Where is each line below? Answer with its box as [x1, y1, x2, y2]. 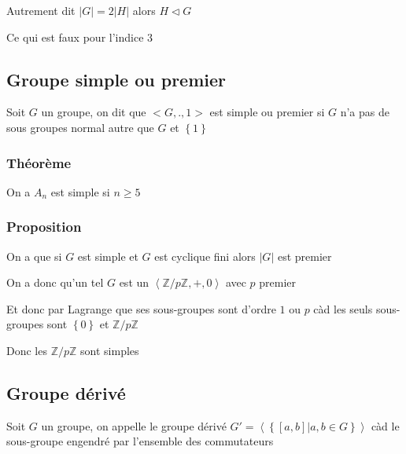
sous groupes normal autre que [6, 119, 154, 135]
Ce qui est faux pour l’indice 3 [6, 28, 153, 45]
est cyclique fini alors [154, 247, 256, 264]
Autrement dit [6, 2, 76, 18]
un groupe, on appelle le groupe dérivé [41, 417, 227, 434]
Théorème [6, 152, 72, 172]
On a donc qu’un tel [6, 274, 104, 291]
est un [119, 274, 149, 291]
